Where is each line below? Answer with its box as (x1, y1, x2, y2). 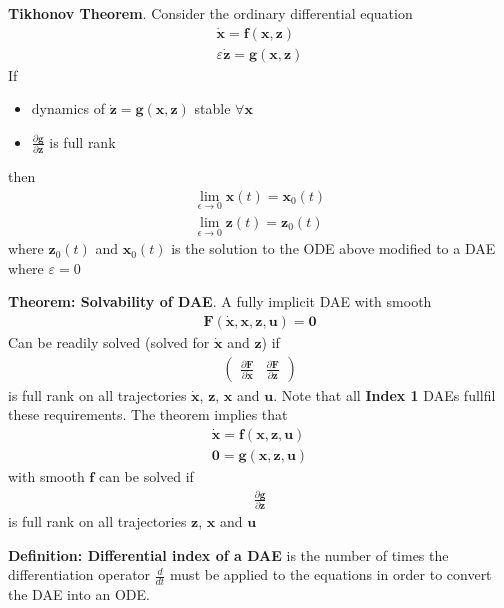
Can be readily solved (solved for (8, 332, 210, 353)
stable (194, 98, 231, 119)
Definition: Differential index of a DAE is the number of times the (8, 544, 449, 565)
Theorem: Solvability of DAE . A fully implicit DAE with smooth (8, 291, 432, 312)
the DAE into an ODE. (8, 584, 150, 605)
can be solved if (98, 465, 194, 486)
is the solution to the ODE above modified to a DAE (171, 238, 496, 259)
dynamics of (31, 98, 105, 119)
